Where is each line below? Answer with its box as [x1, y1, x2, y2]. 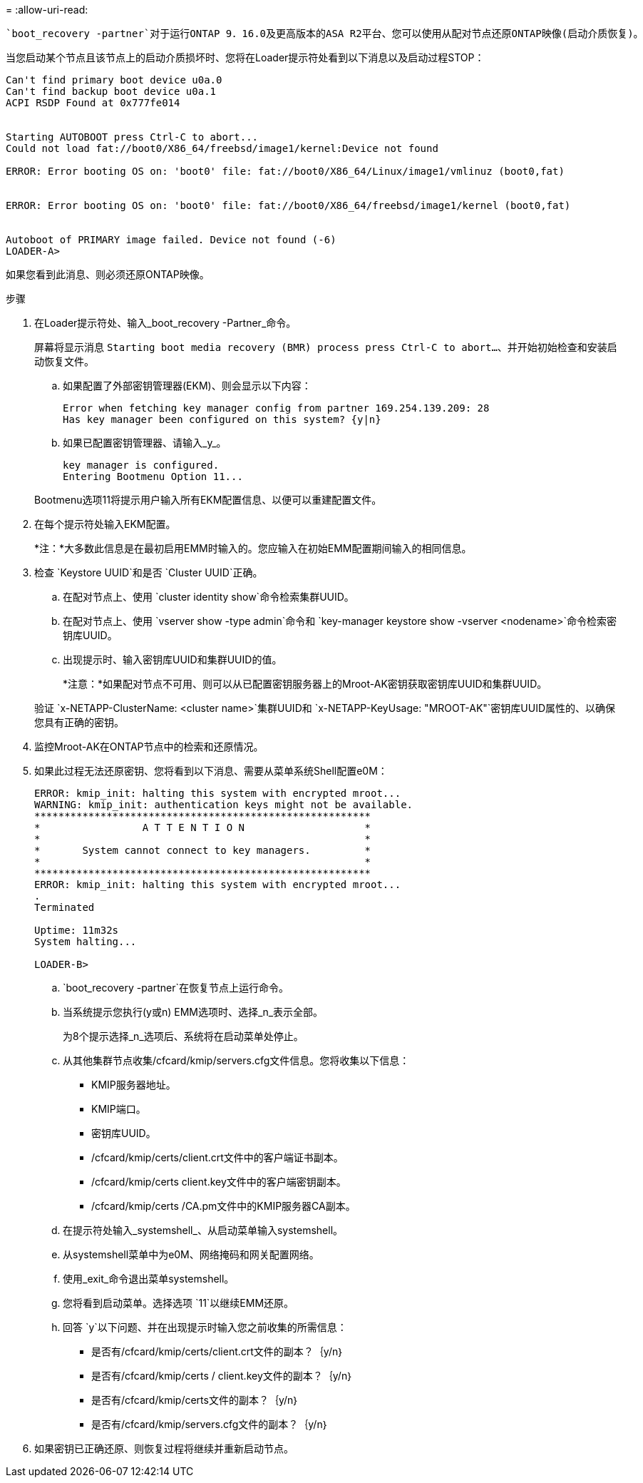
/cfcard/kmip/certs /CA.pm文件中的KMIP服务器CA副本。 [91, 1200, 356, 1212]
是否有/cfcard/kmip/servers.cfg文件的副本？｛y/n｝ [91, 1418, 329, 1430]
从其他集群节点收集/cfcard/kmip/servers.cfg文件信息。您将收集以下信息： [63, 1054, 410, 1066]
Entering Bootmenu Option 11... [63, 471, 243, 482]
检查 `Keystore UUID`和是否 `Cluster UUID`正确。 [34, 566, 263, 579]
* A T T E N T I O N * [34, 822, 371, 833]
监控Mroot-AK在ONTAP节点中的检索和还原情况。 [34, 740, 264, 753]
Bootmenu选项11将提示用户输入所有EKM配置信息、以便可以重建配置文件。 [34, 494, 382, 506]
